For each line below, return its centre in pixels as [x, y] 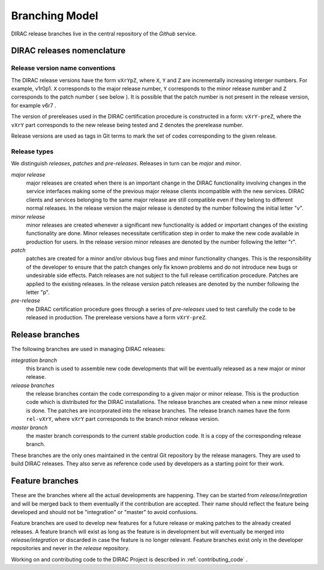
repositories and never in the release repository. [70, 548]
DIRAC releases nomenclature [68, 51]
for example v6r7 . [34, 105]
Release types [32, 152]
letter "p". [38, 292]
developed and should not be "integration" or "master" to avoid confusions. [104, 512]
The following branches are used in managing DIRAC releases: [88, 349]
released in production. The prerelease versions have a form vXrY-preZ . [116, 317]
